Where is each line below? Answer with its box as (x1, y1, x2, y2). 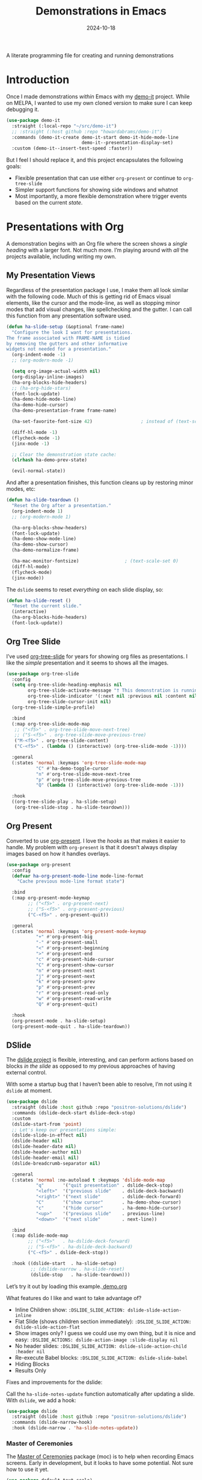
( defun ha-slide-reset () (6, 598, 71, 604)
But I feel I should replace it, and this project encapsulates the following (6, 156, 183, 164)
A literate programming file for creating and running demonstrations (6, 51, 174, 59)
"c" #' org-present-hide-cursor (35, 956, 114, 962)
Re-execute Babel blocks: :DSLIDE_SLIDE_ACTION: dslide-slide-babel (14, 1354, 188, 1361)
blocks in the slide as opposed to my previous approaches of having (6, 1062, 176, 1070)
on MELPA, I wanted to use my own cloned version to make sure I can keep (6, 99, 192, 106)
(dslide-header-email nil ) (11, 1155, 79, 1161)
